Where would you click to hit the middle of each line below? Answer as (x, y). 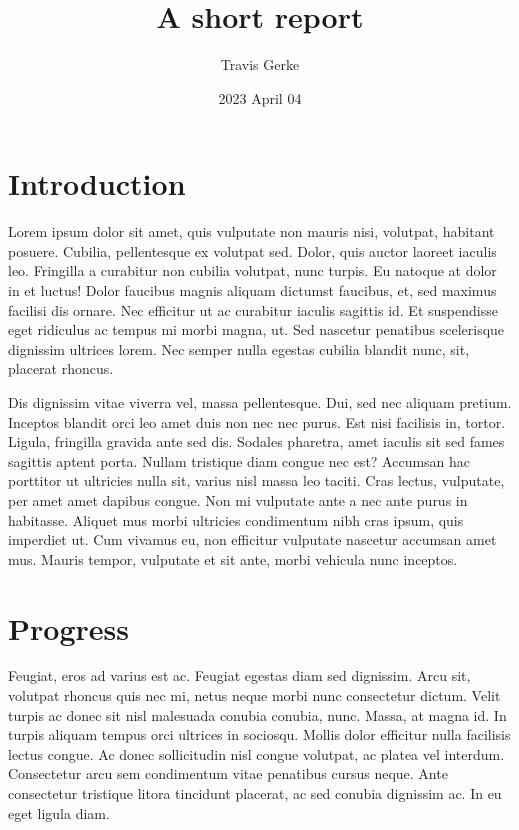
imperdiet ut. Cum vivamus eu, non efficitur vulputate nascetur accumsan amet (252, 539)
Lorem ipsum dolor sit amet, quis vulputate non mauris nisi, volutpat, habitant (251, 231)
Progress (68, 627)
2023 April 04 (260, 97)
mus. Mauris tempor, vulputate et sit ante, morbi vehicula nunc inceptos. (233, 558)
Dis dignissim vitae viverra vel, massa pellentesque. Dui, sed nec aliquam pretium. (260, 402)
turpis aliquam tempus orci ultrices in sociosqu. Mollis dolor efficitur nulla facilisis (259, 734)
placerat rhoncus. (61, 368)
